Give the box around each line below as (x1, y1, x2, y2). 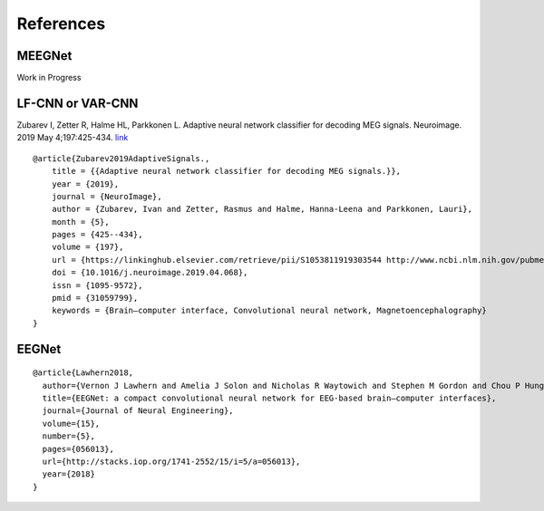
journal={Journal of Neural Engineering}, (42, 406, 235, 416)
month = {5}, (51, 217, 110, 227)
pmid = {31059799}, (51, 293, 139, 304)
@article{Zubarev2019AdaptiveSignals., (33, 153, 210, 163)
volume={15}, (42, 418, 101, 429)
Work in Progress (16, 72, 82, 83)
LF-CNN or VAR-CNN (16, 95, 139, 111)
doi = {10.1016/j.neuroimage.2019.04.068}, (51, 267, 248, 278)
